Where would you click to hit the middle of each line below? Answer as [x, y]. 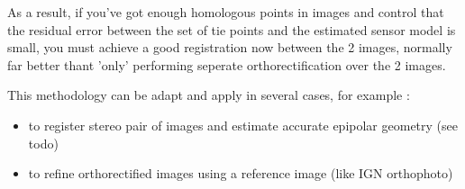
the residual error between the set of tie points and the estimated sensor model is [232, 29]
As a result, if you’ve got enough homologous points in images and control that [226, 12]
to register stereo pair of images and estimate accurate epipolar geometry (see [243, 125]
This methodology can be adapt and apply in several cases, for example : [209, 95]
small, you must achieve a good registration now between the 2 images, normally [230, 47]
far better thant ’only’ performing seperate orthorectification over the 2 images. [227, 64]
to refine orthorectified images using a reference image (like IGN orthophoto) [241, 173]
